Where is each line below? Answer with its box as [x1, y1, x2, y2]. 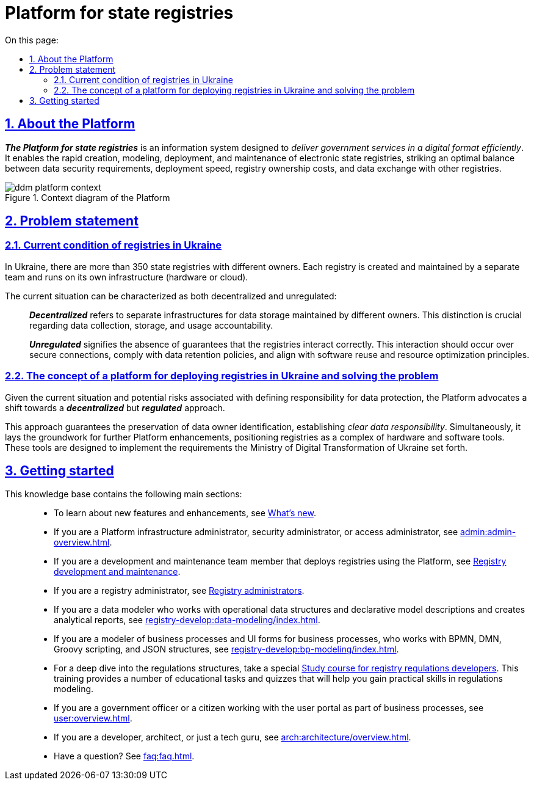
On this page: [5, 34, 59, 45]
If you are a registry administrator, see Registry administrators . [54, 585, 305, 596]
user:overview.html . [54, 713, 132, 724]
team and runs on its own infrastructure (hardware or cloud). [5, 271, 248, 282]
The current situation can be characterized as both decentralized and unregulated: [5, 290, 337, 301]
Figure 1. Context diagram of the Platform [5, 192, 170, 203]
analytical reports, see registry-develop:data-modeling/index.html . [54, 615, 320, 626]
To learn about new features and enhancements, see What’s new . [54, 508, 316, 519]
